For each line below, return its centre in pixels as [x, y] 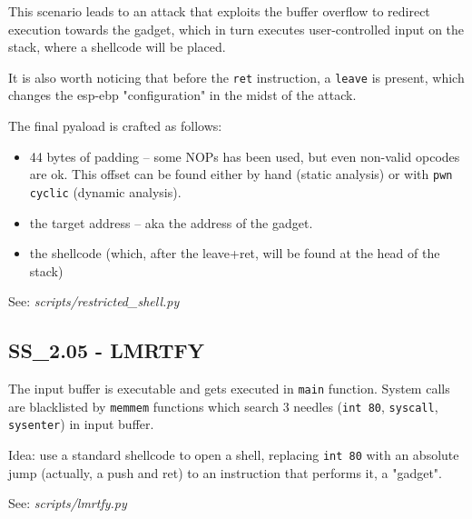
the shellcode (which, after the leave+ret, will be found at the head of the [235, 253]
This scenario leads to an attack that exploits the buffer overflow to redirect [219, 11]
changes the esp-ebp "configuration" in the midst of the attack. [182, 95]
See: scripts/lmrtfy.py [68, 503]
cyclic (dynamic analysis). [105, 191]
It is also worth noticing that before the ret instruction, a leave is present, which [236, 77]
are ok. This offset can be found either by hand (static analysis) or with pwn [241, 174]
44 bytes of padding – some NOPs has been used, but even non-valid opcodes [245, 156]
